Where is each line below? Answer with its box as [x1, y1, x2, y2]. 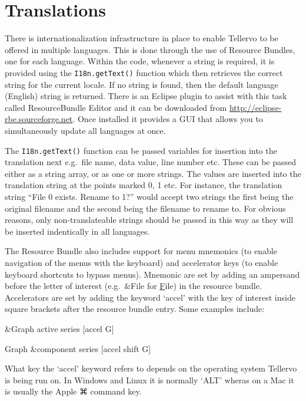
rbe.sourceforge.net [5, 113, 73, 125]
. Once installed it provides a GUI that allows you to [72, 113, 263, 125]
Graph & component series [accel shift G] [5, 342, 151, 354]
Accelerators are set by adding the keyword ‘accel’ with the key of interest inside [5, 291, 295, 303]
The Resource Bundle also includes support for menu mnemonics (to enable [5, 245, 277, 257]
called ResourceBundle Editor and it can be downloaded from [5, 101, 227, 113]
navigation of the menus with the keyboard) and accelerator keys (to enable [5, 256, 278, 268]
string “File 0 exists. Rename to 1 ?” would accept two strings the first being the [5, 190, 294, 202]
